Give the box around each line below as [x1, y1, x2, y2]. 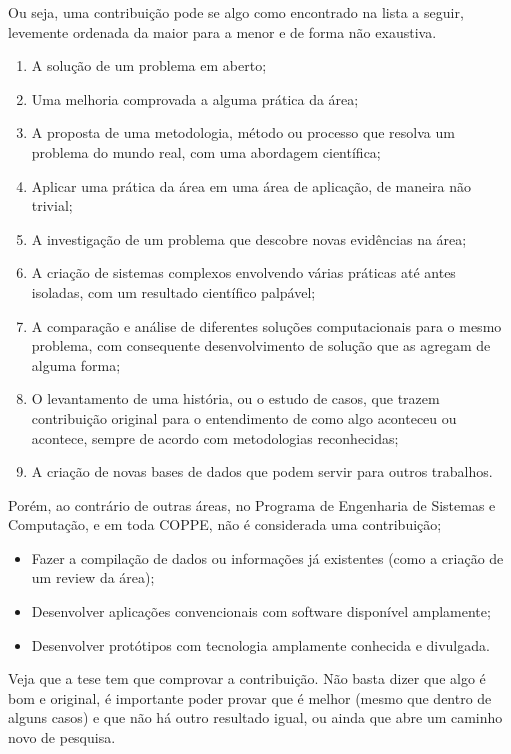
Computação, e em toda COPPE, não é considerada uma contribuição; [8, 514, 442, 535]
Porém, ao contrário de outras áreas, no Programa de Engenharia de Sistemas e [8, 494, 496, 515]
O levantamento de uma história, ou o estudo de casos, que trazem [31, 388, 440, 409]
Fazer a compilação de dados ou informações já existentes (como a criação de [31, 547, 504, 568]
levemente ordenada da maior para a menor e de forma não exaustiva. [8, 21, 437, 42]
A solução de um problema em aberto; [31, 55, 267, 76]
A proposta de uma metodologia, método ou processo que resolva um [31, 122, 455, 143]
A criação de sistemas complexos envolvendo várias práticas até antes [31, 262, 456, 283]
